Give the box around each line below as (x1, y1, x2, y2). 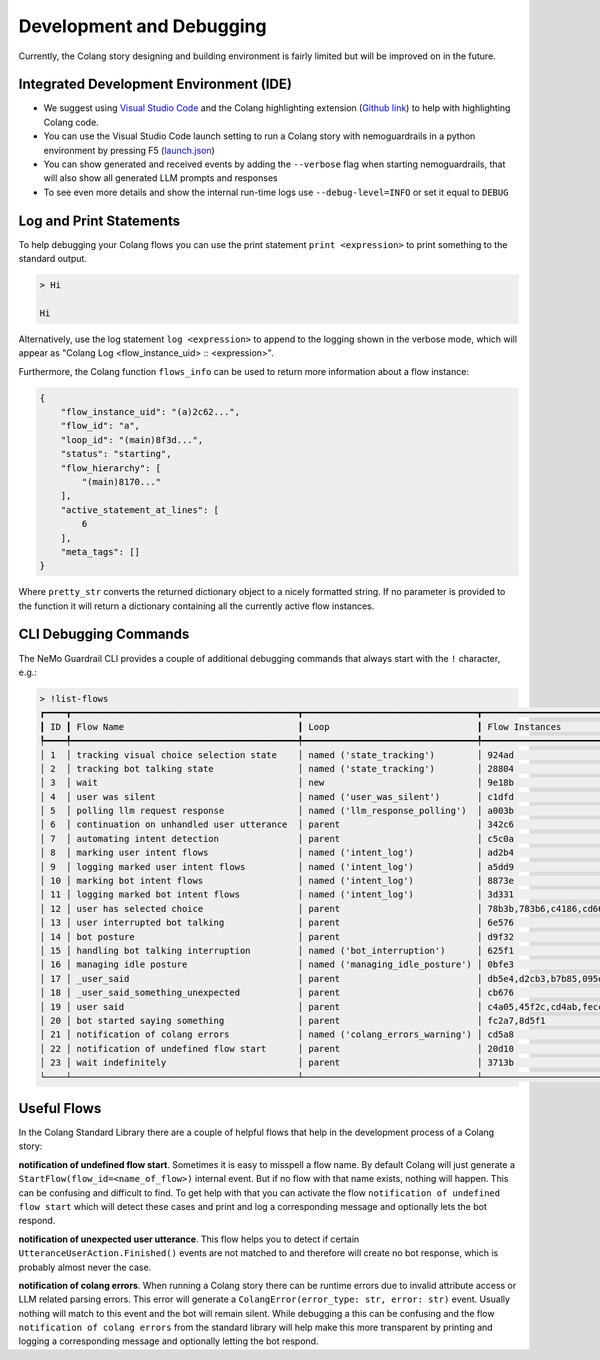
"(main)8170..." (81, 476, 162, 487)
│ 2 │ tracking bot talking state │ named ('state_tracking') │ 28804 (39, 763, 515, 774)
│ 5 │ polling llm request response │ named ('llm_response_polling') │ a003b (39, 805, 515, 817)
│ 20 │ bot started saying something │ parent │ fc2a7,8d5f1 (39, 1015, 546, 1026)
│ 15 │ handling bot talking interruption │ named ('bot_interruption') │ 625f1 (39, 945, 515, 956)
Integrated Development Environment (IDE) (18, 76, 292, 93)
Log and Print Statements (18, 212, 180, 229)
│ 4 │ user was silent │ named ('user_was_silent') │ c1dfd (39, 791, 515, 802)
